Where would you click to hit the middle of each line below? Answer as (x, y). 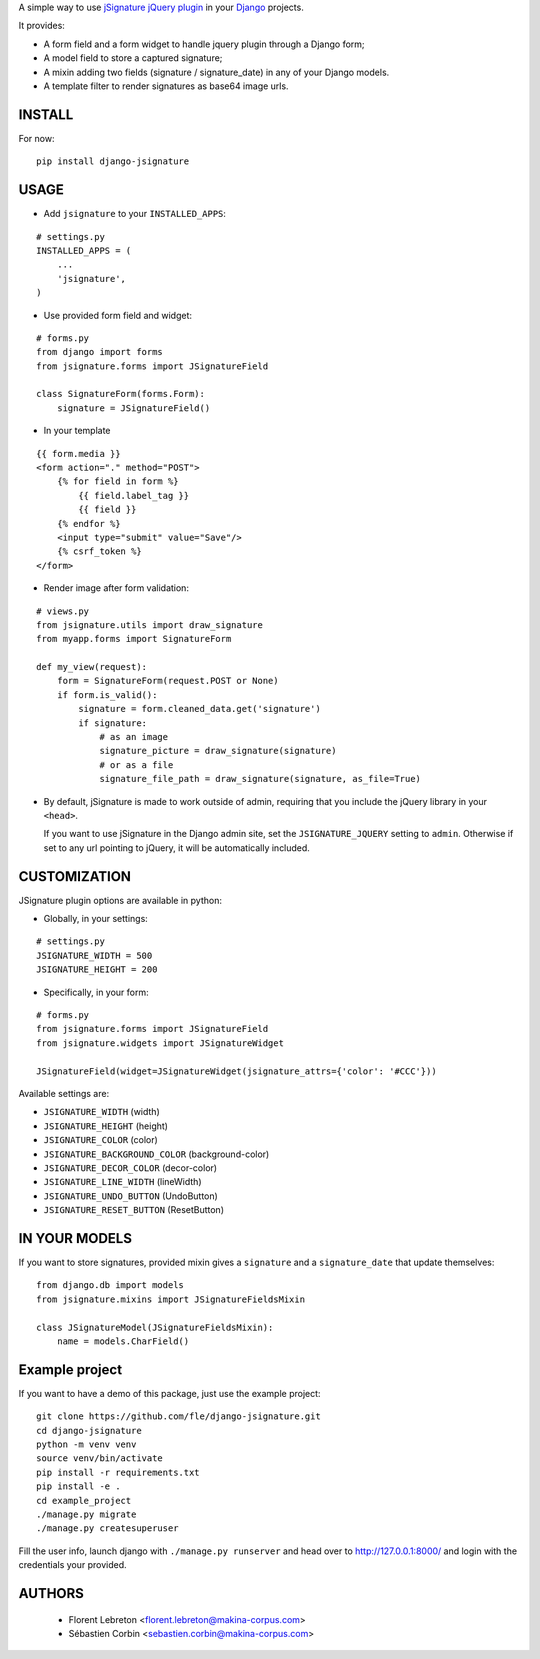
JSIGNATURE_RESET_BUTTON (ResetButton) (134, 1210)
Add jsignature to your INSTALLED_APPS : (135, 214)
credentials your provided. (72, 1565)
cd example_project (84, 1500)
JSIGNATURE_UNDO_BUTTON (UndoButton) (131, 1196)
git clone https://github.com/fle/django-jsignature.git (179, 1416)
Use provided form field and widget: (118, 315)
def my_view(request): (92, 667)
